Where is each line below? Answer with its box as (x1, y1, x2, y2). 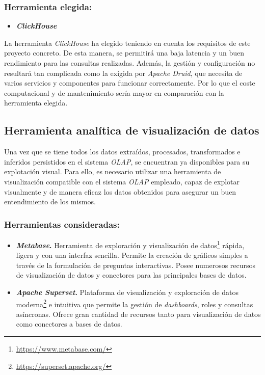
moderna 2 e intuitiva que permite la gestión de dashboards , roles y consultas (16, 297, 253, 309)
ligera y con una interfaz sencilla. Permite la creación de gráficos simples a (16, 250, 248, 260)
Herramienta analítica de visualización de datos (4, 122, 259, 138)
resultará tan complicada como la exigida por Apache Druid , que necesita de (4, 67, 243, 78)
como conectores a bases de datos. (16, 318, 122, 329)
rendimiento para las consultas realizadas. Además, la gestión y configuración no (4, 58, 255, 68)
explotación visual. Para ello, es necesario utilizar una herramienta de (4, 166, 221, 177)
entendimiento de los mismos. (4, 196, 96, 207)
